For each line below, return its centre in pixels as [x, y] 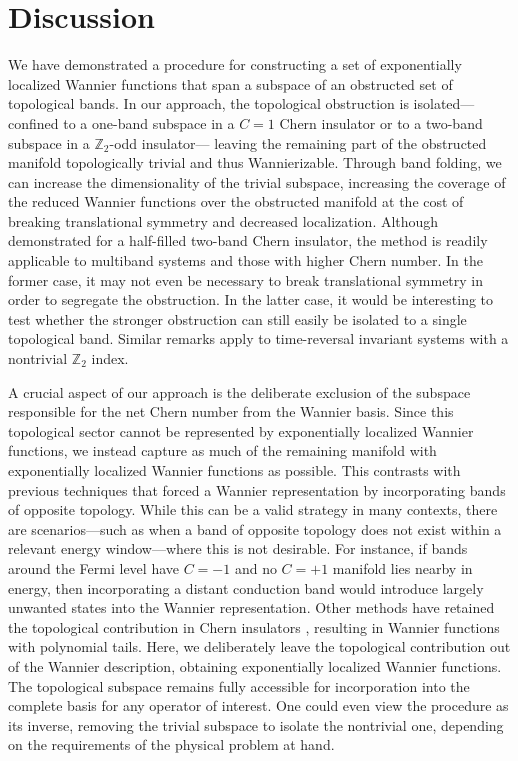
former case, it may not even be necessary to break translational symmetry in [246, 279]
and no [255, 567]
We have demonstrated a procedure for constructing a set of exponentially [235, 64]
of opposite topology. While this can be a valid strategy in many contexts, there [253, 509]
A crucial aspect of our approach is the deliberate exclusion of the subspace [239, 391]
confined [33, 122]
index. [110, 358]
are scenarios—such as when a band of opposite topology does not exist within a [255, 528]
